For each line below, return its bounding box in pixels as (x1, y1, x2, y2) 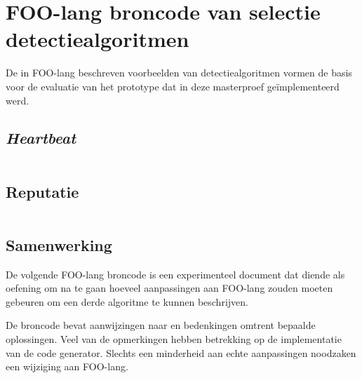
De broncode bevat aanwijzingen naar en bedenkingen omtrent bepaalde (6, 318, 316, 332)
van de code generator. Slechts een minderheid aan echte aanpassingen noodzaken (6, 345, 356, 360)
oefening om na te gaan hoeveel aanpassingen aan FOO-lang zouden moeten (6, 281, 333, 295)
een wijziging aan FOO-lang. (6, 359, 128, 374)
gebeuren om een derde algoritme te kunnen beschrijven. (6, 294, 248, 309)
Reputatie (6, 180, 79, 202)
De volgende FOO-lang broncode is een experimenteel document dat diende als (6, 266, 345, 281)
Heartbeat (6, 127, 76, 149)
